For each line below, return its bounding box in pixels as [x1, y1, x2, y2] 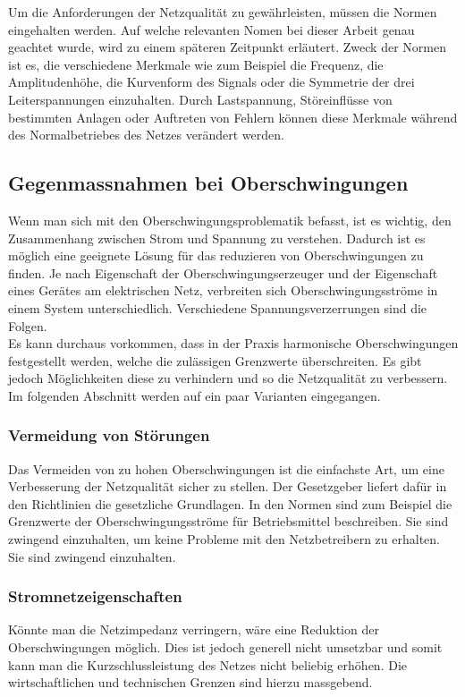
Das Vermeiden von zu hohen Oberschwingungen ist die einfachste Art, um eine [8, 459, 444, 478]
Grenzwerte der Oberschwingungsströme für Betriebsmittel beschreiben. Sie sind [8, 512, 449, 531]
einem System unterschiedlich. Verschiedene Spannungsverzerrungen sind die [8, 298, 427, 317]
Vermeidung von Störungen [8, 424, 210, 446]
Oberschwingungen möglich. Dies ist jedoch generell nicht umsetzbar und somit [8, 638, 443, 657]
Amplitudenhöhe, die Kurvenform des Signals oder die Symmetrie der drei [8, 72, 415, 91]
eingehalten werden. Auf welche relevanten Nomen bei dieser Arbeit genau [8, 20, 415, 38]
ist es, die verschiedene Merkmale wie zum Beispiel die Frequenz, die [8, 55, 384, 73]
